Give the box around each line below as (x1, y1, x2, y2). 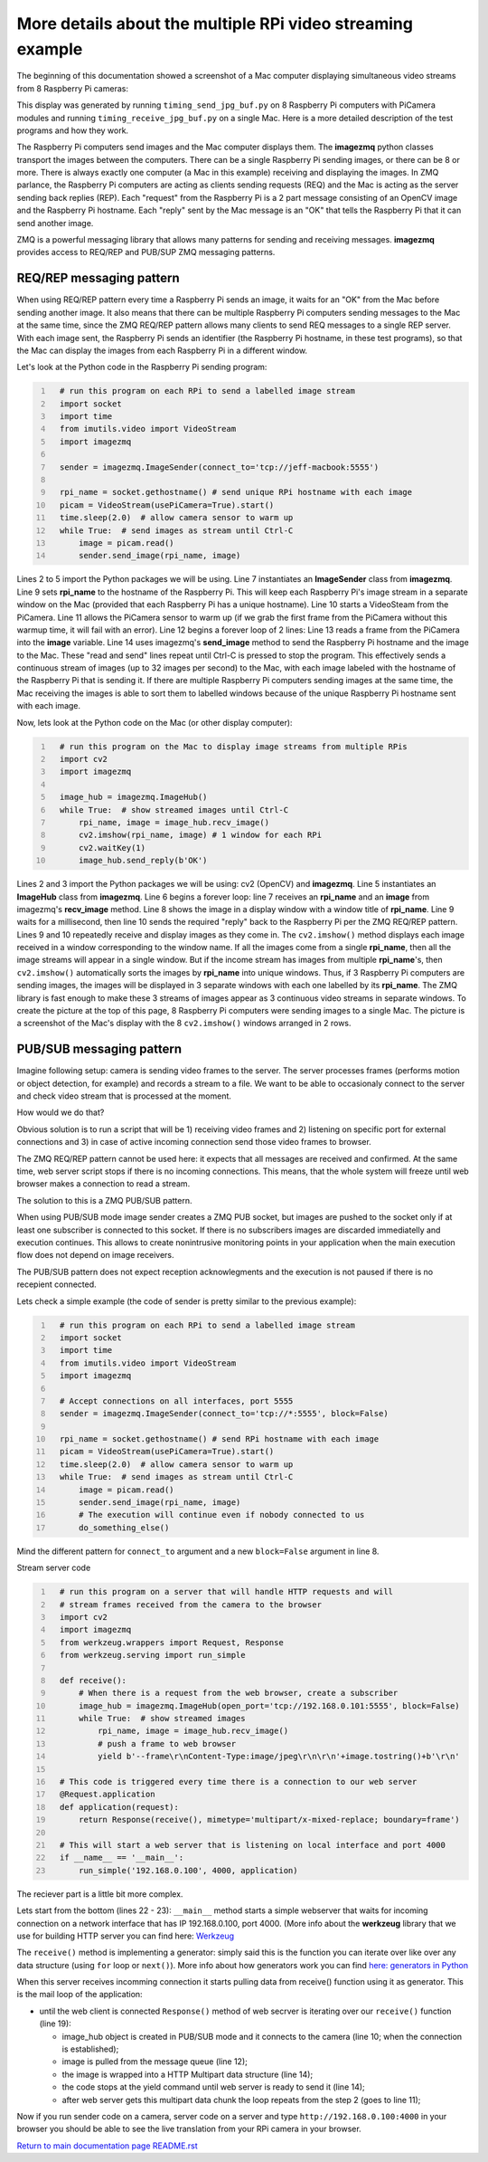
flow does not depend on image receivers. (16, 1250, 175, 1261)
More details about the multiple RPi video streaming (16, 14, 413, 33)
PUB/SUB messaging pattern (16, 1042, 183, 1057)
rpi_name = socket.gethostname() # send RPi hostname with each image (59, 1434, 380, 1444)
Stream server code (16, 1562, 91, 1574)
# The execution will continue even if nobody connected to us (78, 1510, 365, 1520)
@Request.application (59, 1789, 155, 1800)
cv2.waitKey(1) (78, 843, 146, 852)
